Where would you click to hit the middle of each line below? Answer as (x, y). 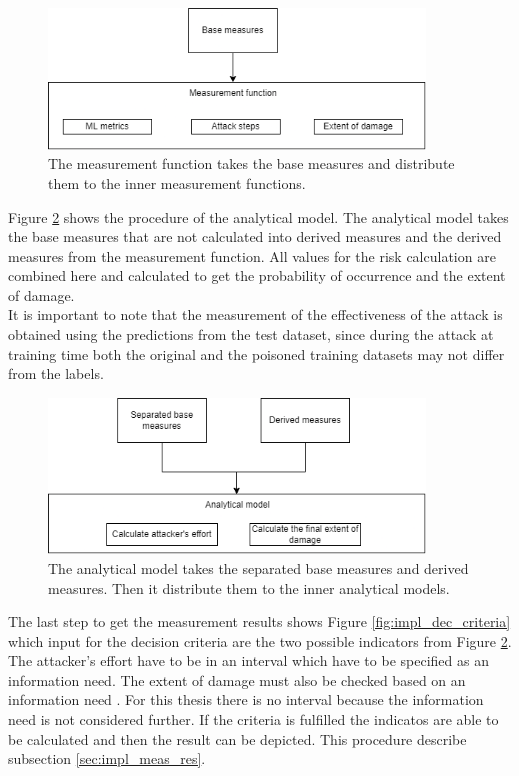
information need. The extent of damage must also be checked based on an (237, 679)
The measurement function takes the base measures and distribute (251, 163)
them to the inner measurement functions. (177, 182)
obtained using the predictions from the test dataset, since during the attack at (251, 334)
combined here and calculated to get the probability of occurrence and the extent (257, 275)
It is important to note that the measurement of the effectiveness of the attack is (255, 314)
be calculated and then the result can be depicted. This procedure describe (237, 738)
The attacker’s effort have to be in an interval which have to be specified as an (248, 660)
